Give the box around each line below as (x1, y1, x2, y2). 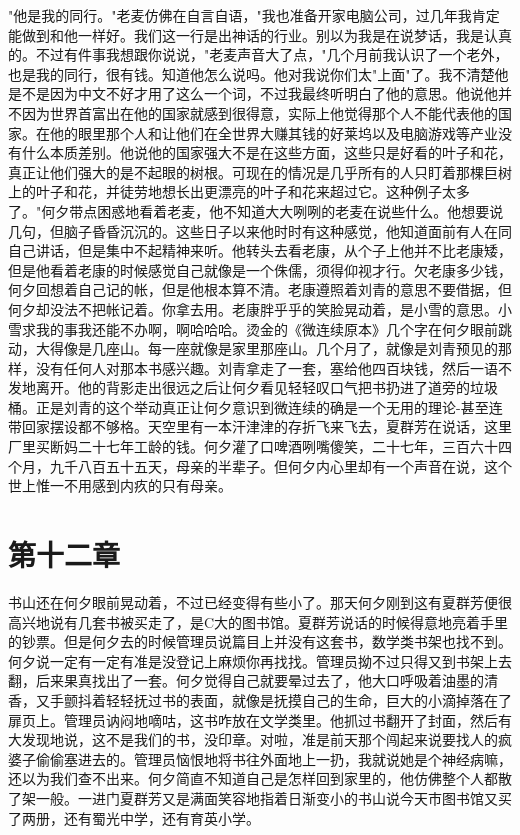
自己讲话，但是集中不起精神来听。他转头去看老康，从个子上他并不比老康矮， (8, 240, 512, 261)
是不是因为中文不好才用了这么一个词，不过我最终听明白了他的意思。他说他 (8, 83, 498, 104)
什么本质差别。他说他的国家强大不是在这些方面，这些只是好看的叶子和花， (21, 142, 512, 163)
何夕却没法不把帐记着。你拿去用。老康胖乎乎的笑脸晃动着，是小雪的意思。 (8, 298, 498, 319)
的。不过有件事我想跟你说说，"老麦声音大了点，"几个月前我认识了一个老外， (8, 44, 509, 65)
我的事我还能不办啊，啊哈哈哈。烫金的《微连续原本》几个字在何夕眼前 (35, 318, 498, 339)
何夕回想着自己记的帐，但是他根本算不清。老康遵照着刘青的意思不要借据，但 (8, 279, 512, 300)
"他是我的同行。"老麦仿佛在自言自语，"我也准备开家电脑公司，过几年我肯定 (8, 5, 500, 25)
